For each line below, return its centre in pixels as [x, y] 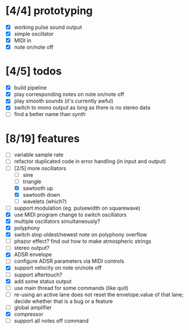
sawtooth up [38, 188]
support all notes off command [51, 321]
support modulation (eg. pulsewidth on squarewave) [77, 208]
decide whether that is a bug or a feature [63, 301]
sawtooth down [41, 194]
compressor [28, 314]
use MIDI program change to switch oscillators [70, 214]
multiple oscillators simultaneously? [57, 221]
